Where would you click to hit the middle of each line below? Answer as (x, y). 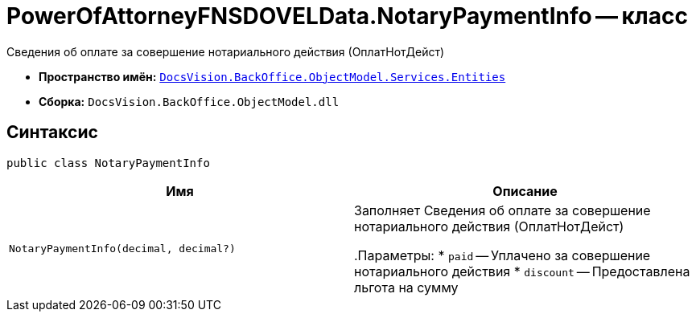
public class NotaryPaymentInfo (108, 163)
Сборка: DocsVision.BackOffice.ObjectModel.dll (189, 101)
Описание (525, 191)
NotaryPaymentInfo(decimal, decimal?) (122, 249)
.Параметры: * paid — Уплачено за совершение (502, 255)
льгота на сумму (406, 287)
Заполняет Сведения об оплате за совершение (502, 210)
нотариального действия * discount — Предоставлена (522, 271)
